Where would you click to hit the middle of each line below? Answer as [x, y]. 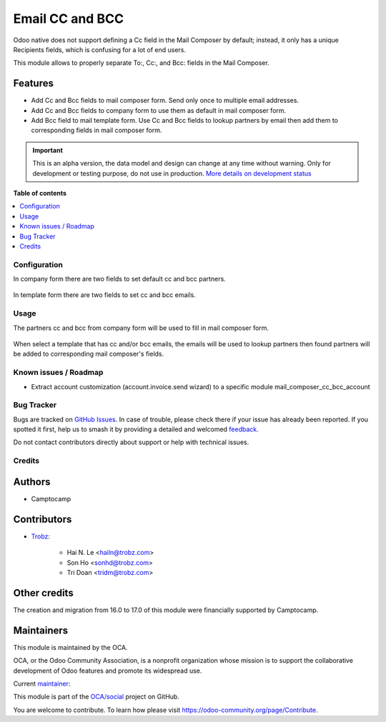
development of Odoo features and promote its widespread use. [108, 671]
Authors [32, 482]
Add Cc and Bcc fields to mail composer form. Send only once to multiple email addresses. [165, 101]
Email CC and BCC [69, 19]
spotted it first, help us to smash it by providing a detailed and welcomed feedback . [136, 429]
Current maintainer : [42, 683]
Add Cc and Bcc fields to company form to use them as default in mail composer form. [159, 110]
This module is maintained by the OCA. [70, 647]
